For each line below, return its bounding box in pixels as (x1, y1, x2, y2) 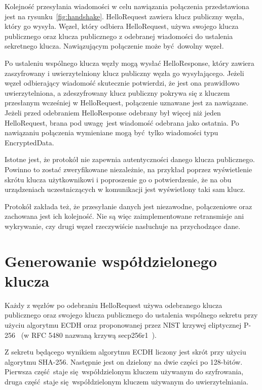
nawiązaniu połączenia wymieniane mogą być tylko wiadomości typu (5, 127, 218, 138)
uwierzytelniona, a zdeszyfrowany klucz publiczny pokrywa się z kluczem (5, 87, 230, 98)
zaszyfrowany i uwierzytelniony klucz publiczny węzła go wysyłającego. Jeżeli (5, 67, 244, 78)
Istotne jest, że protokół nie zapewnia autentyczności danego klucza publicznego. (5, 154, 255, 165)
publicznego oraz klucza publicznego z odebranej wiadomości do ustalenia (5, 30, 233, 41)
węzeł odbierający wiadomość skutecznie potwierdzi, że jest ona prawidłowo (5, 77, 240, 88)
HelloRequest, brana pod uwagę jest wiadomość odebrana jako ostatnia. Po (5, 117, 239, 128)
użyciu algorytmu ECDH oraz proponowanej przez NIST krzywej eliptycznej (5, 319, 242, 330)
